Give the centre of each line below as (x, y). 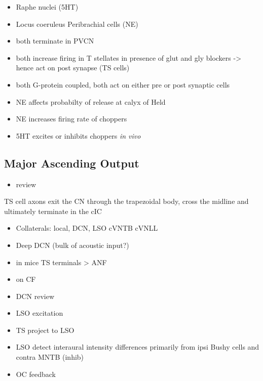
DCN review (35, 296)
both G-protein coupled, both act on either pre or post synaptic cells (123, 84)
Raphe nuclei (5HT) (47, 7)
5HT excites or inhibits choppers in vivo (78, 135)
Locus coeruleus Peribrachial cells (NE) (77, 24)
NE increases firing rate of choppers (71, 119)
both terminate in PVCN (55, 41)
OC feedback (36, 374)
